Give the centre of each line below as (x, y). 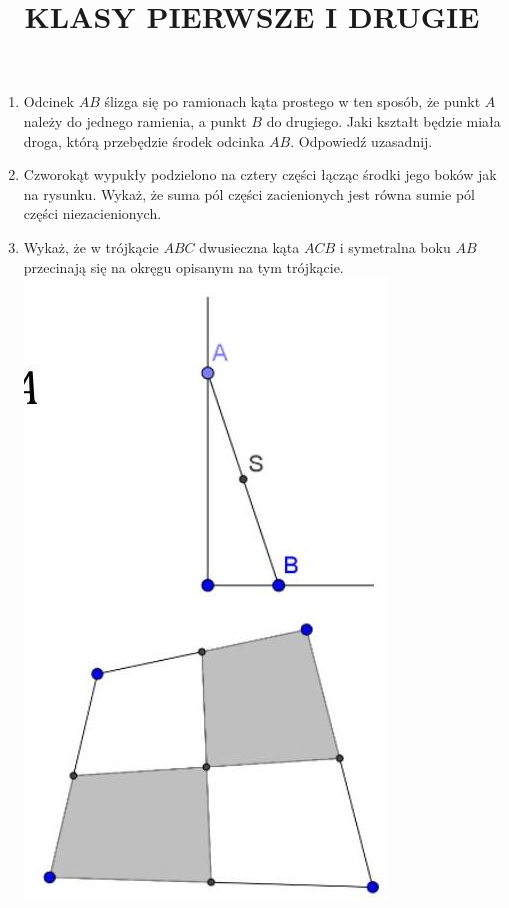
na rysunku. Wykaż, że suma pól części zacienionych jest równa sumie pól (249, 193)
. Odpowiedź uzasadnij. (361, 140)
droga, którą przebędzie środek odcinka (144, 140)
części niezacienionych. (92, 213)
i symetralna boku (395, 246)
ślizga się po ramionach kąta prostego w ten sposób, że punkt (292, 101)
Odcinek (48, 101)
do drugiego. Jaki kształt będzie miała (383, 120)
